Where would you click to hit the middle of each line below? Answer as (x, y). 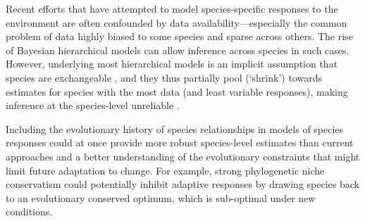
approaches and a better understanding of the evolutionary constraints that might (183, 156)
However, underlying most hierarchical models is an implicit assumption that (172, 64)
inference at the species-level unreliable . (93, 105)
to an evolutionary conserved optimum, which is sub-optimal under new (161, 197)
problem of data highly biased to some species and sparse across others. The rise (179, 36)
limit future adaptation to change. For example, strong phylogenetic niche (165, 170)
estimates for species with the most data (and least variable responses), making (177, 91)
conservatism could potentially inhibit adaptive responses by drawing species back (182, 184)
